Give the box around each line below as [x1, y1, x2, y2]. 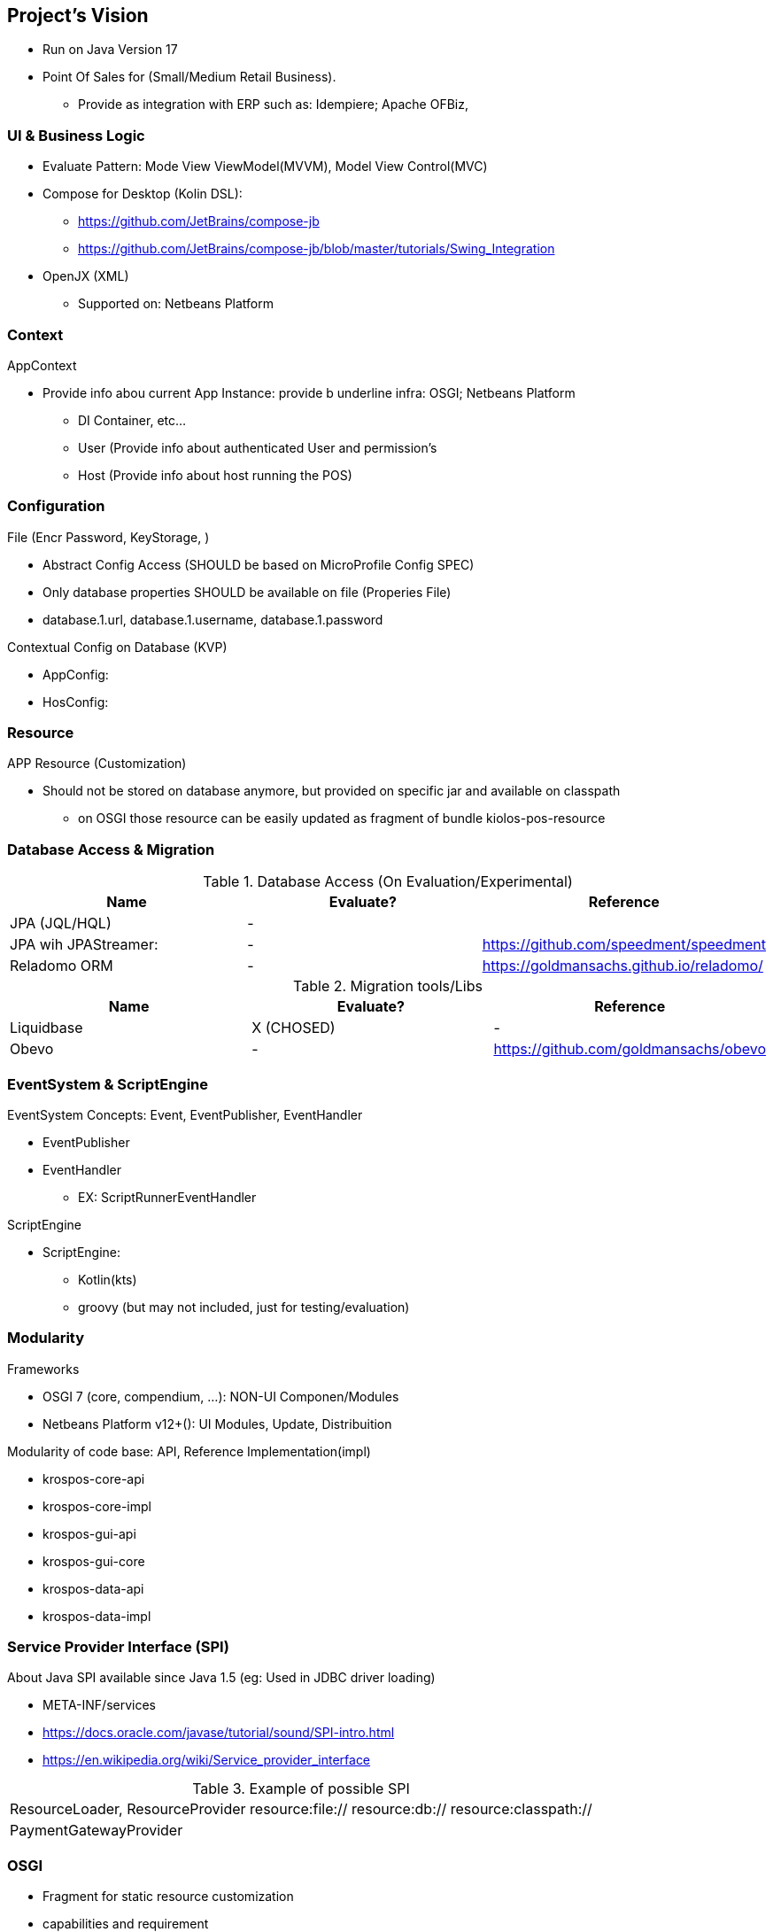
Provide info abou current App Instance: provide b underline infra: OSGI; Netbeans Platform [43, 384, 576, 400]
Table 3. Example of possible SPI [192, 1780, 410, 1798]
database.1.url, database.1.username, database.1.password [43, 611, 383, 627]
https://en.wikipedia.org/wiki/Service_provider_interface [43, 1752, 371, 1768]
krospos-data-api [43, 1580, 144, 1596]
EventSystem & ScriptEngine [7, 1075, 209, 1093]
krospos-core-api [43, 1470, 145, 1486]
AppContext [7, 357, 77, 373]
